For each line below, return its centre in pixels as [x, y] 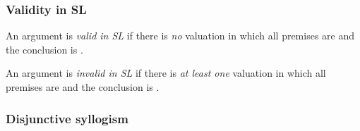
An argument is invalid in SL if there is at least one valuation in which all [166, 73]
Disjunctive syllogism [67, 118]
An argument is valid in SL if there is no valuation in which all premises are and [180, 36]
